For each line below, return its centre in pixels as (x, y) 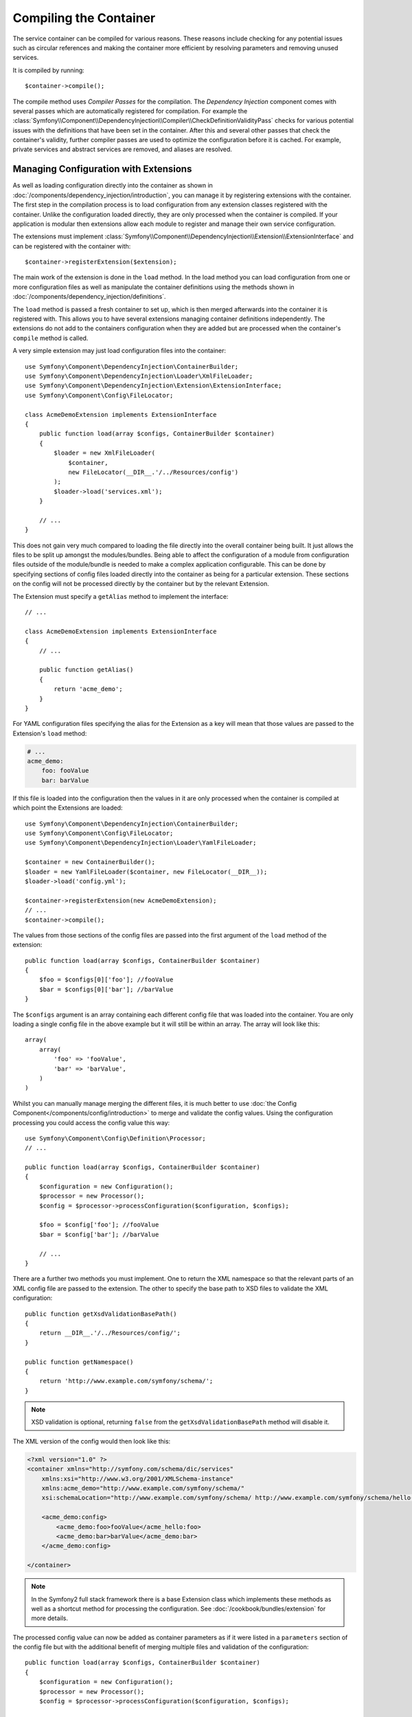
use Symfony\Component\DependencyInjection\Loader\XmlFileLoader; (139, 376)
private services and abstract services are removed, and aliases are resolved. (123, 149)
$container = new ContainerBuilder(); (90, 862)
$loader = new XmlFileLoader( (105, 453)
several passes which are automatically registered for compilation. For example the (130, 111)
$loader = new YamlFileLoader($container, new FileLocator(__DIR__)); (146, 872)
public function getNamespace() (79, 1362)
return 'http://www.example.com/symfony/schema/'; (126, 1381)
